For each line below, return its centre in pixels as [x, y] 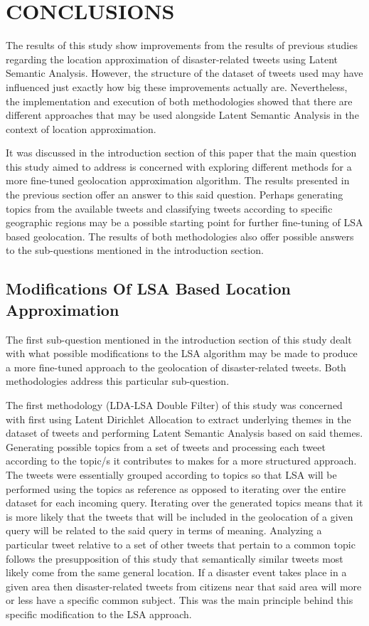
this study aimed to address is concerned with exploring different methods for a [179, 166]
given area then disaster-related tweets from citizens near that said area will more [184, 586]
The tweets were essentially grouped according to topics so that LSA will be [171, 474]
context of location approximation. [81, 128]
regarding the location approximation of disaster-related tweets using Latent [172, 59]
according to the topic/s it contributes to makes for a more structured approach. [181, 461]
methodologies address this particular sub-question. [118, 381]
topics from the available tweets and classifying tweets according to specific [169, 208]
